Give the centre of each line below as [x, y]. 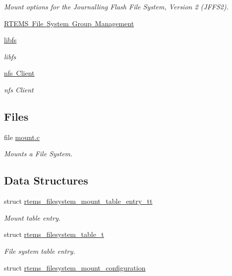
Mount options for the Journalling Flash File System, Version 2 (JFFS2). [116, 6]
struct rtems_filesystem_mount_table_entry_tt [78, 201]
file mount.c [22, 137]
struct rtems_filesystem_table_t [54, 234]
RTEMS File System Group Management [69, 23]
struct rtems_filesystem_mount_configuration [75, 267]
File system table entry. [40, 251]
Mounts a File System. [38, 154]
